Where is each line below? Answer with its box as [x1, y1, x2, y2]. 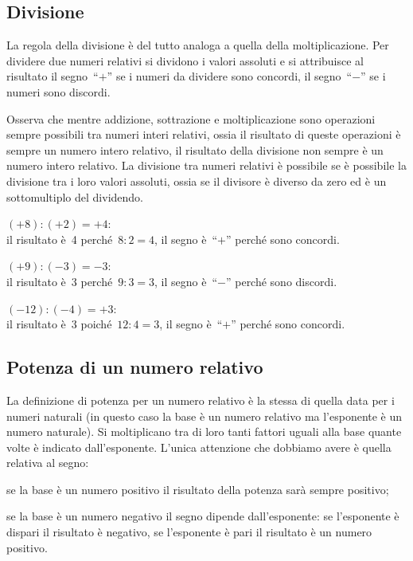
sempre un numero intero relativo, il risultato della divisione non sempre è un [6, 141, 384, 158]
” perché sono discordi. [225, 273, 337, 289]
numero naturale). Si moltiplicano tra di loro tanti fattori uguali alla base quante [6, 423, 402, 440]
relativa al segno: [6, 454, 89, 471]
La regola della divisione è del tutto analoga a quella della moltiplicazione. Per [6, 37, 389, 53]
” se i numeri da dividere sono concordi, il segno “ [107, 68, 353, 84]
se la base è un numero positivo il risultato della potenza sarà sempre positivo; [6, 481, 389, 497]
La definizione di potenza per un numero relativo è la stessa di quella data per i [6, 391, 395, 408]
